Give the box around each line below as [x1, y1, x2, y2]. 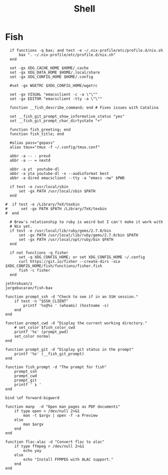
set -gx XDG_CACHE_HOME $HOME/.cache [10, 65, 89, 70]
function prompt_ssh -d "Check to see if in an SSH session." [5, 294, 138, 299]
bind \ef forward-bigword [5, 395, 59, 400]
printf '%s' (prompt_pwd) [14, 329, 69, 334]
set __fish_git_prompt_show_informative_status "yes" [10, 114, 125, 119]
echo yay [23, 448, 42, 453]
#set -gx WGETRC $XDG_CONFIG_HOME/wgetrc [10, 83, 98, 88]
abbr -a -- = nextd [10, 158, 51, 163]
